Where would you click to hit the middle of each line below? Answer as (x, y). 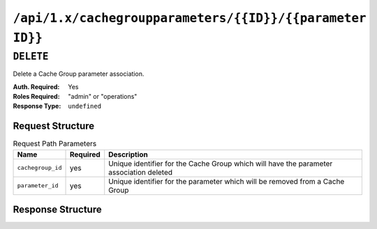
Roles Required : (36, 96)
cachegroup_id (39, 168)
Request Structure (54, 126)
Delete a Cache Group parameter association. (79, 74)
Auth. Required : (36, 86)
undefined (84, 106)
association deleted (141, 172)
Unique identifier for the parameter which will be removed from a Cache (227, 181)
